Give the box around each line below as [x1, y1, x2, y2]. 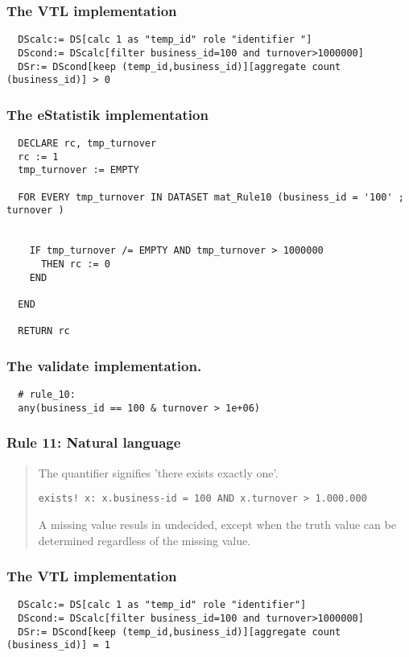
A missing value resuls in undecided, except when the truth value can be [38, 515, 396, 532]
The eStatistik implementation [6, 104, 209, 124]
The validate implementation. [6, 355, 202, 375]
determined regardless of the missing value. [38, 531, 251, 548]
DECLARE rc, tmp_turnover [18, 138, 157, 150]
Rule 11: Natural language [6, 432, 181, 452]
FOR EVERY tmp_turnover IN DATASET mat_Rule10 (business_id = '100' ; [18, 191, 404, 203]
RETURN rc [18, 325, 70, 337]
